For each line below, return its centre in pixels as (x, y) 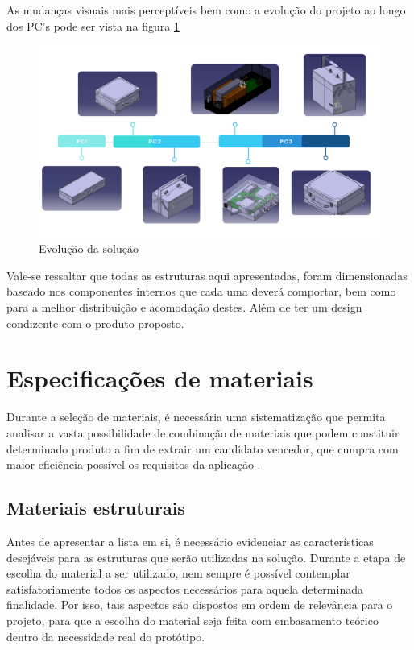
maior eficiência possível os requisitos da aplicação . (134, 464)
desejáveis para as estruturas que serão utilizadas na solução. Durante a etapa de (206, 557)
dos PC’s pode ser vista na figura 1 (93, 25)
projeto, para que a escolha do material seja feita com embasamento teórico (193, 620)
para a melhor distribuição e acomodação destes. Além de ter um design (184, 307)
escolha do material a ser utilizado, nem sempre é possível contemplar (178, 573)
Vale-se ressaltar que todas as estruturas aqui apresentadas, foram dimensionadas (207, 275)
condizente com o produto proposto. (95, 323)
